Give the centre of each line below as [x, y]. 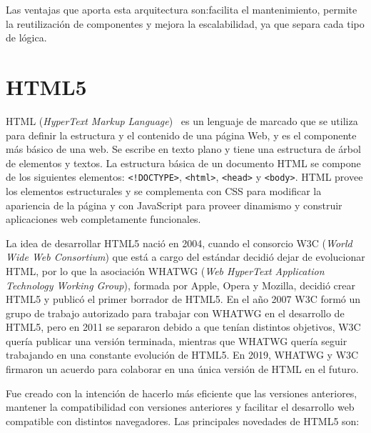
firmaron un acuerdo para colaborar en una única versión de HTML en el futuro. [182, 369]
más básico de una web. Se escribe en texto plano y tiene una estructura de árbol [183, 149]
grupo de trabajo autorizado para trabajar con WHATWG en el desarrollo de [175, 313]
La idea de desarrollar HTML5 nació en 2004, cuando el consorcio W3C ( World [179, 243]
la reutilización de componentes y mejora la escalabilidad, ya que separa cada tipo [185, 23]
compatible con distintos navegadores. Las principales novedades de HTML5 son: [183, 420]
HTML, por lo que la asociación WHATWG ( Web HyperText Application [165, 270]
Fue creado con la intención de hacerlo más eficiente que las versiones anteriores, [182, 393]
